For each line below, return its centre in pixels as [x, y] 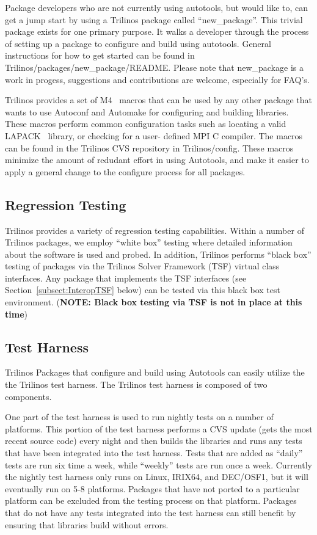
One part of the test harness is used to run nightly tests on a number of [139, 417]
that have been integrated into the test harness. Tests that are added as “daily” [154, 453]
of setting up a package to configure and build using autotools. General [138, 43]
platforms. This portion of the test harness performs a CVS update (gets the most [159, 428]
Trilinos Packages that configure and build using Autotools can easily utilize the [155, 372]
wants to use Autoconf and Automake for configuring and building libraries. [147, 111]
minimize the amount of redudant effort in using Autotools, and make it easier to [157, 160]
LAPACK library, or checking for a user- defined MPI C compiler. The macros [154, 135]
